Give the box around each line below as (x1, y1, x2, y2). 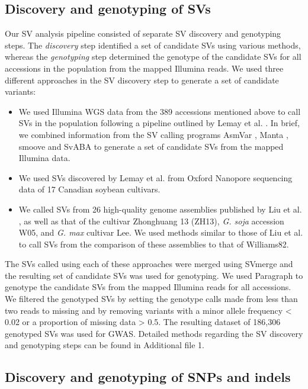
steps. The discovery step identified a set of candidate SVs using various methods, (5, 38, 301, 51)
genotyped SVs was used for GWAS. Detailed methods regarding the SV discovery (5, 327, 303, 339)
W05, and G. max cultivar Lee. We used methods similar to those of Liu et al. (18, 226, 303, 239)
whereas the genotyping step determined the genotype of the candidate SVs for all (5, 50, 301, 63)
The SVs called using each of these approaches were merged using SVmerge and (5, 258, 293, 270)
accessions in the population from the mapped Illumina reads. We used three (5, 62, 284, 74)
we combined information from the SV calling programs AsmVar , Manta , (18, 128, 288, 140)
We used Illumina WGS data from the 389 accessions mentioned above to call (18, 105, 301, 117)
